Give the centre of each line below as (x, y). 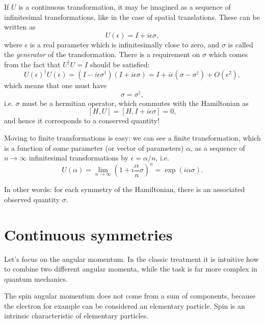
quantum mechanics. (36, 278)
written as (20, 27)
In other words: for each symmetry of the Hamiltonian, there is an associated (125, 189)
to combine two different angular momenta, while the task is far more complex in (131, 269)
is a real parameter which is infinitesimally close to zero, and (125, 44)
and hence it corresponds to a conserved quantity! (82, 120)
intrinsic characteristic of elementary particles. (76, 316)
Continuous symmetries (88, 234)
